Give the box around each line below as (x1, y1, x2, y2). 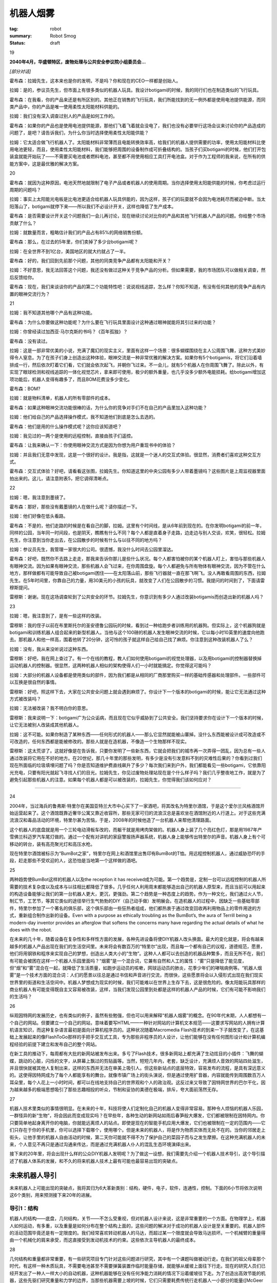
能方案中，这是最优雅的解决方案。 (9, 161, 82, 167)
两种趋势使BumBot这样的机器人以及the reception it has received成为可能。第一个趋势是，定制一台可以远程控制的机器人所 (9, 877, 266, 883)
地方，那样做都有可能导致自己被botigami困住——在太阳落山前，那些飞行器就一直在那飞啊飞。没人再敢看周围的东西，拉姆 (9, 570, 266, 576)
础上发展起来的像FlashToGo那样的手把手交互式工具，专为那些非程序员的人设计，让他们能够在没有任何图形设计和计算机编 (9, 1034, 266, 1040)
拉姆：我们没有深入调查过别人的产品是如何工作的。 (9, 113, 117, 119)
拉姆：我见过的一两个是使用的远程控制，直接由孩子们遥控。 (9, 433, 135, 439)
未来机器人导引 (9, 1171, 57, 1180)
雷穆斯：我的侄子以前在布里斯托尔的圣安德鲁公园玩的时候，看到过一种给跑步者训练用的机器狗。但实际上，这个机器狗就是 (9, 622, 266, 628)
